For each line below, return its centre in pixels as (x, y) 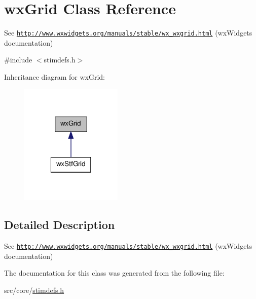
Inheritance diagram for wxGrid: (55, 76)
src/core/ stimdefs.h (34, 290)
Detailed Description (60, 225)
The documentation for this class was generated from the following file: (114, 273)
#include (18, 60)
